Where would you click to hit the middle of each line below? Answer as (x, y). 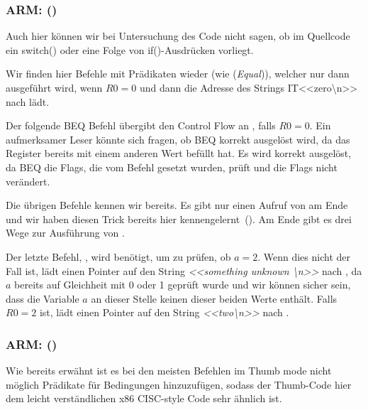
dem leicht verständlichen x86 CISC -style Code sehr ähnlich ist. (144, 398)
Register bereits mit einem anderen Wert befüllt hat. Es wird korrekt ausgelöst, (179, 153)
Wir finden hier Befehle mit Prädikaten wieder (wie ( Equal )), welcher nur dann (178, 74)
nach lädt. (28, 101)
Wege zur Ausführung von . (65, 233)
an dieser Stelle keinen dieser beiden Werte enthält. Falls (214, 298)
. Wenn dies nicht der (304, 256)
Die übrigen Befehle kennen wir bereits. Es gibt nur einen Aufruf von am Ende (177, 205)
